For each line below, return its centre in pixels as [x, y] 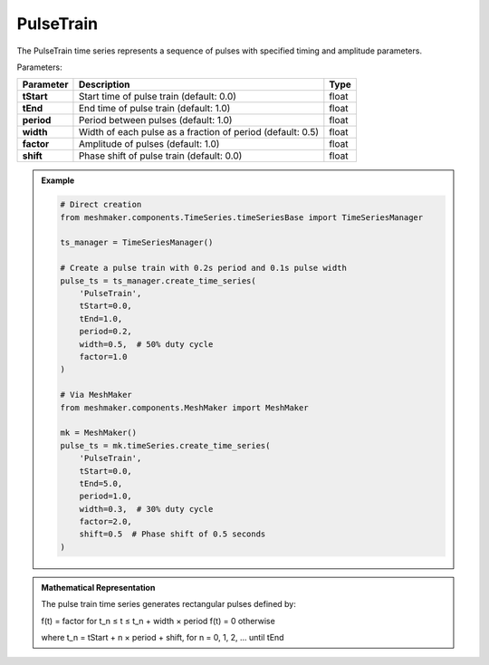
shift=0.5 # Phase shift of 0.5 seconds [173, 534]
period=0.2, [106, 332]
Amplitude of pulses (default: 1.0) [149, 144]
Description [104, 84]
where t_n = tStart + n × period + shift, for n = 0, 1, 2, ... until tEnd [163, 638]
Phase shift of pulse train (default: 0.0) [160, 156]
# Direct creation [101, 205]
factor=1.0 [103, 357]
